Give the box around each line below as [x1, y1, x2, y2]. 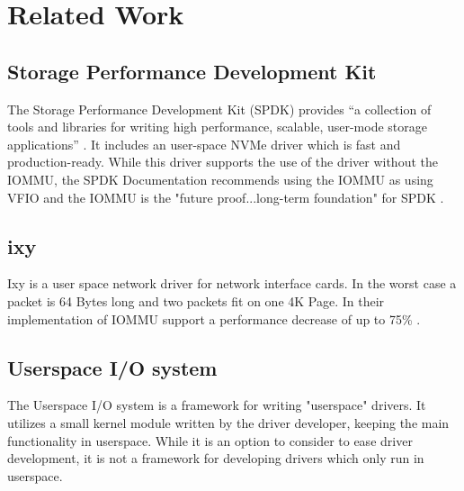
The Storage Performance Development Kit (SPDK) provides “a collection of [7, 99, 432, 118]
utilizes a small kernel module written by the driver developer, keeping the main [7, 413, 450, 432]
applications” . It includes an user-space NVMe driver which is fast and [7, 134, 401, 153]
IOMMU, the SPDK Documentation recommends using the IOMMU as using [7, 169, 433, 188]
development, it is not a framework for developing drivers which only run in [7, 449, 424, 468]
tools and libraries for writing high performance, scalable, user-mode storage [7, 117, 427, 136]
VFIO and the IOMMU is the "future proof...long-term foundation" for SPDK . [7, 187, 444, 206]
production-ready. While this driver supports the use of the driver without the [7, 152, 438, 171]
